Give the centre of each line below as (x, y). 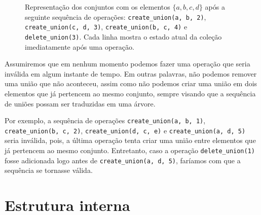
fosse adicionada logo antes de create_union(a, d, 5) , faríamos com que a (123, 160)
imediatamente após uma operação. (80, 46)
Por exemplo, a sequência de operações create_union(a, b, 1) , (105, 120)
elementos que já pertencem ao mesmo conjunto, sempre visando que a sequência (130, 93)
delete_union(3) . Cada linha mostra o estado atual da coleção (123, 36)
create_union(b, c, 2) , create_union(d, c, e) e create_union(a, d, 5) (125, 130)
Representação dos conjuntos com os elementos (98, 7)
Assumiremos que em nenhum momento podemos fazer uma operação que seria (127, 64)
